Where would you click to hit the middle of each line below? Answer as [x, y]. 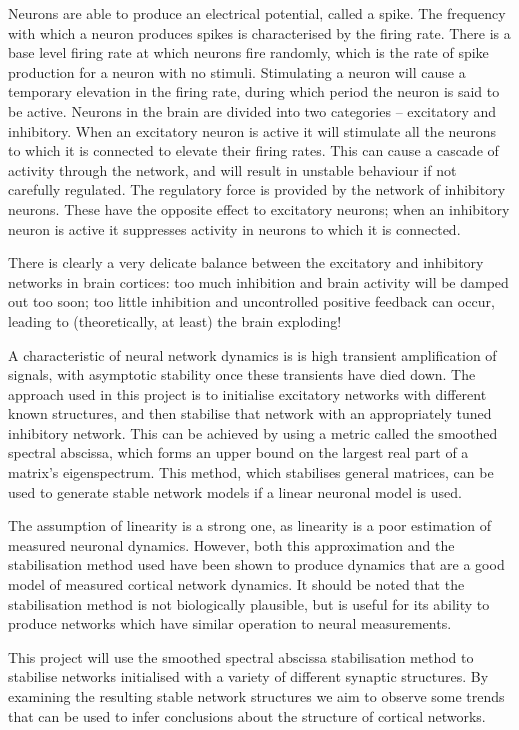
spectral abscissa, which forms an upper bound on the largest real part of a [238, 452]
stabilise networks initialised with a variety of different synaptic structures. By [248, 676]
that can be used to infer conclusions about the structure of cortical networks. [247, 715]
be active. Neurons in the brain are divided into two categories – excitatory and [252, 110]
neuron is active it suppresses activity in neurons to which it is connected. [234, 228]
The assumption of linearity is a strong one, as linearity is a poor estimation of [249, 525]
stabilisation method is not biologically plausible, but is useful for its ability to [249, 603]
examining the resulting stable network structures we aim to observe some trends [256, 696]
